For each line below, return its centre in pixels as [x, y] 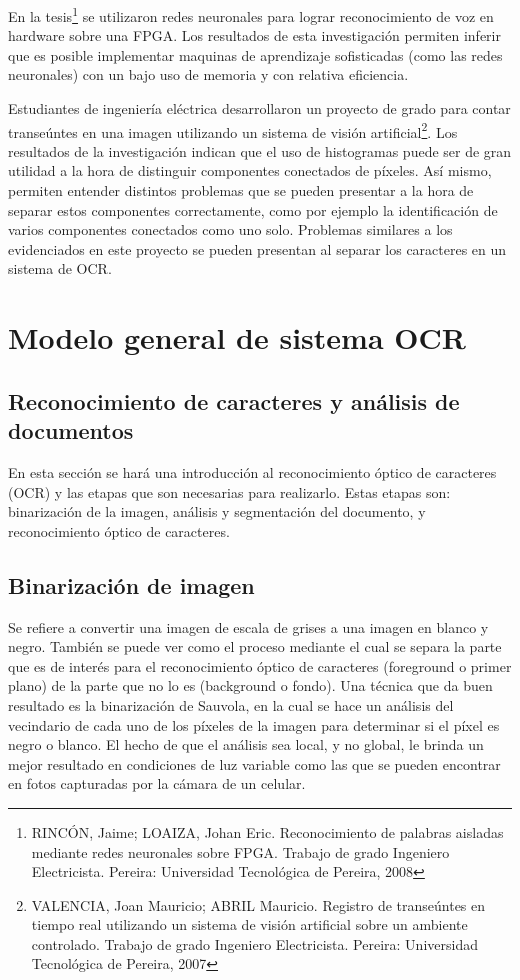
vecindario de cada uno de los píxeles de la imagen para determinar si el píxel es [254, 724]
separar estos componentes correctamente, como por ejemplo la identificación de [253, 209]
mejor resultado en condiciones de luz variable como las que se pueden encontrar [254, 763]
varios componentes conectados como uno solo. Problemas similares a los [230, 229]
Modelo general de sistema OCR [237, 337]
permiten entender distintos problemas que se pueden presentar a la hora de [241, 190]
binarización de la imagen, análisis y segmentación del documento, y [217, 511]
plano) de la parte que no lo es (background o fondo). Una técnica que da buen [250, 685]
